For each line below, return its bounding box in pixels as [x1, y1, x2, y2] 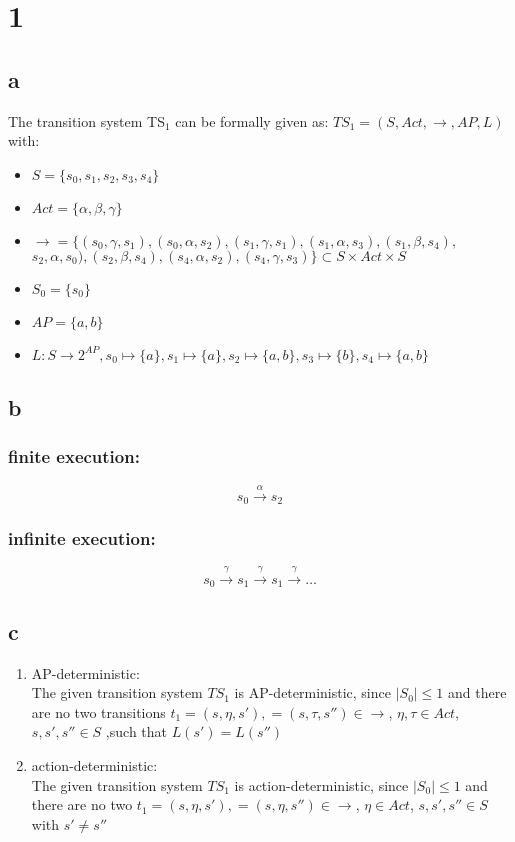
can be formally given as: [175, 110, 329, 131]
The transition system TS [8, 110, 165, 131]
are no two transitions [31, 701, 166, 722]
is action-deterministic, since [234, 774, 409, 795]
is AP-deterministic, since [234, 682, 391, 703]
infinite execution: [8, 525, 156, 550]
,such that [105, 721, 168, 742]
